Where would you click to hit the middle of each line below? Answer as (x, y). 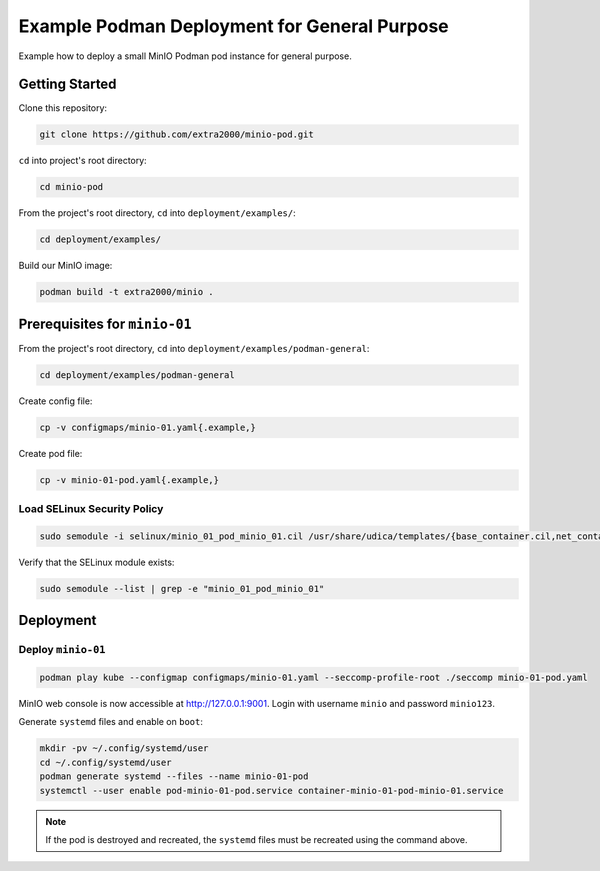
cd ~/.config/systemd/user (105, 762)
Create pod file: (50, 453)
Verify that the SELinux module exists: (96, 562)
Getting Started (67, 84)
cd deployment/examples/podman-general (137, 374)
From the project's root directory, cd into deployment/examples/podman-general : (194, 348)
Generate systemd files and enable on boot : (111, 722)
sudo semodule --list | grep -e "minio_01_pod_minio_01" (182, 588)
